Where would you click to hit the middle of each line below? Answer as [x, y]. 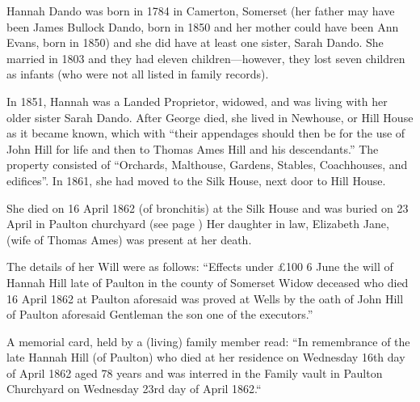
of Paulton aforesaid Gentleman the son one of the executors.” [160, 314]
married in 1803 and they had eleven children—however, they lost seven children [206, 58]
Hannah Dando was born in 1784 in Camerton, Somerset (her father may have [201, 11]
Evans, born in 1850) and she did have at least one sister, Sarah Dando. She [195, 42]
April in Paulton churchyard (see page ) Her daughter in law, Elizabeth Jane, [198, 224]
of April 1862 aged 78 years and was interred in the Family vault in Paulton [195, 372]
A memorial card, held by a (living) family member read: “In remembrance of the [208, 341]
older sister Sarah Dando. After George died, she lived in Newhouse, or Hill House [210, 117]
